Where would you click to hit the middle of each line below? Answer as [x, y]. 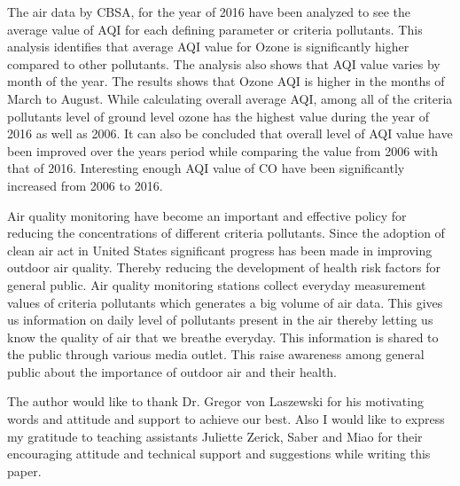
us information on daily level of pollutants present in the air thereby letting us [220, 320]
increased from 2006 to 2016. [85, 185]
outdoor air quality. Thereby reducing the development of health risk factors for [224, 267]
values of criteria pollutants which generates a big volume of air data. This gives [225, 302]
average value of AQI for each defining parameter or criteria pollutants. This [215, 29]
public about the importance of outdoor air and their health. [172, 371]
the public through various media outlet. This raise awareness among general [216, 354]
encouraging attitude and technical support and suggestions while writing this [219, 454]
